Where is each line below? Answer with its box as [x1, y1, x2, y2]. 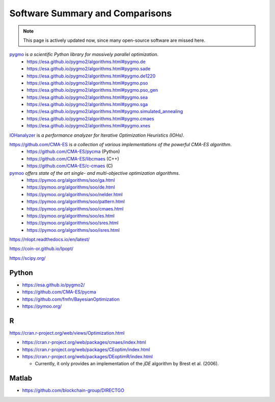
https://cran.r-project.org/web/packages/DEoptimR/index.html [22, 354, 153, 360]
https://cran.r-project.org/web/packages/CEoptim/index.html [22, 346, 150, 353]
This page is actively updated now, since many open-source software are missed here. [23, 37, 206, 43]
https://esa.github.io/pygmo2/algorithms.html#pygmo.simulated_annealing [26, 109, 183, 115]
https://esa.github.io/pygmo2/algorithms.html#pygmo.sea [26, 94, 148, 100]
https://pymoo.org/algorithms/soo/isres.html [26, 227, 120, 233]
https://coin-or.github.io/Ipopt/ [9, 246, 74, 252]
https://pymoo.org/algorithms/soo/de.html [26, 184, 115, 191]
